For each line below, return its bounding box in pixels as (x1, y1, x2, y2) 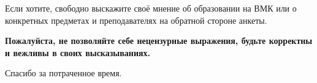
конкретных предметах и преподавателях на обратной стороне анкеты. (5, 13, 267, 26)
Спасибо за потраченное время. (5, 67, 122, 79)
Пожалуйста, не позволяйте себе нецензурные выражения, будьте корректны (5, 34, 313, 47)
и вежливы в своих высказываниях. (5, 46, 151, 59)
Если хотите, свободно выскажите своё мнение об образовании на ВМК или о (5, 2, 297, 14)
